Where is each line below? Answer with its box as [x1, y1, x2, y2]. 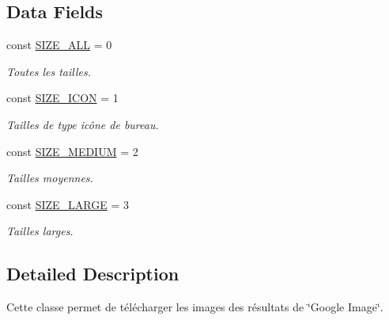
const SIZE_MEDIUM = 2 [6, 143, 138, 159]
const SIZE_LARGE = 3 [6, 196, 129, 212]
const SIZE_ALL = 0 [6, 36, 112, 53]
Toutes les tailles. [6, 63, 92, 79]
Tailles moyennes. [6, 170, 93, 186]
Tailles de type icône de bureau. [6, 116, 159, 132]
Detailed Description [6, 261, 179, 286]
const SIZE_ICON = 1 [6, 90, 119, 106]
